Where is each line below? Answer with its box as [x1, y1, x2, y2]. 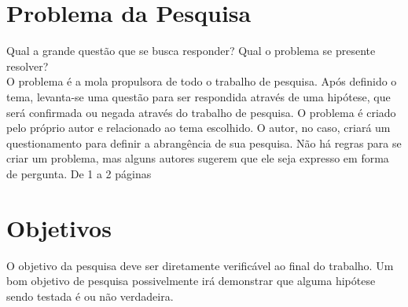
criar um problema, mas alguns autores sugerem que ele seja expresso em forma [6, 150, 389, 166]
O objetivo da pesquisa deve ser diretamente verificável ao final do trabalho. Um [6, 257, 394, 273]
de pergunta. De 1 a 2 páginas [6, 165, 152, 181]
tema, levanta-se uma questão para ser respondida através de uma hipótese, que [6, 88, 391, 104]
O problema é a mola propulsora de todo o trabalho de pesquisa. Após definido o [6, 73, 397, 90]
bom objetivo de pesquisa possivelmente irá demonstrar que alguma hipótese [6, 272, 376, 289]
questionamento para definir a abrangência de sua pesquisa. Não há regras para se [6, 134, 402, 151]
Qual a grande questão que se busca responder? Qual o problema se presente [6, 42, 376, 59]
